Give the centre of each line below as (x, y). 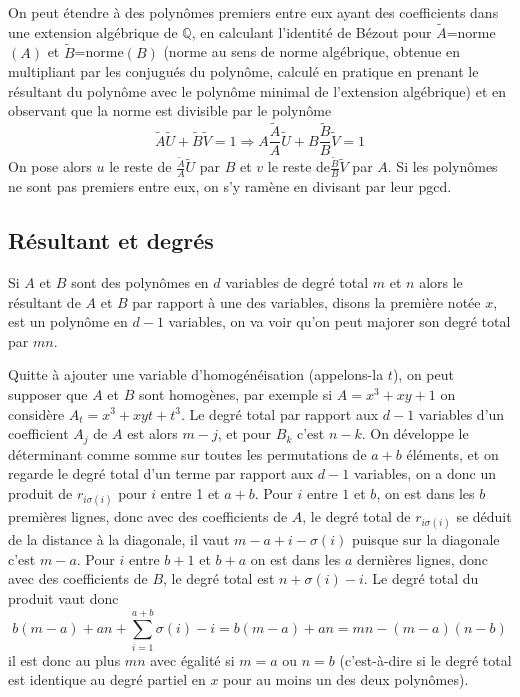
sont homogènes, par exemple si (236, 393)
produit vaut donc (63, 597)
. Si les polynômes (442, 166)
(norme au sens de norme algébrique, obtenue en (312, 51)
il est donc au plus (64, 659)
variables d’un (461, 413)
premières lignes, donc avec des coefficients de (148, 515)
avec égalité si (192, 659)
